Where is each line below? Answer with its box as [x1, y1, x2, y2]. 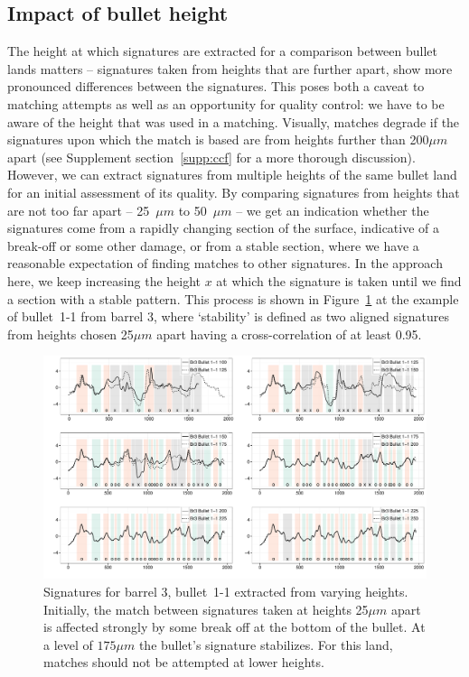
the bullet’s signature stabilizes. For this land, [138, 635, 393, 654]
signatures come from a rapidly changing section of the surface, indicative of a [7, 218, 440, 237]
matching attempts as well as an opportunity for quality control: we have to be [7, 94, 445, 113]
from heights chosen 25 [7, 324, 134, 343]
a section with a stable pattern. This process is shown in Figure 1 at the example [7, 289, 459, 308]
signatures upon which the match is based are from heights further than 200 [7, 130, 429, 149]
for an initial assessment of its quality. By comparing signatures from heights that [7, 182, 460, 201]
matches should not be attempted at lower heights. [43, 653, 324, 672]
